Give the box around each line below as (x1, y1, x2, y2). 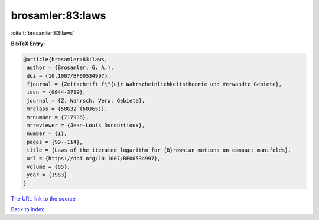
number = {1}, (27, 130, 67, 137)
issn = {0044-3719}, (27, 89, 86, 96)
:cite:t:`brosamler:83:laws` (11, 29, 75, 37)
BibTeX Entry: (11, 40, 45, 47)
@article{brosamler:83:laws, (23, 56, 108, 63)
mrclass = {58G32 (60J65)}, (27, 106, 108, 112)
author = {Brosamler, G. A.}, (27, 64, 115, 71)
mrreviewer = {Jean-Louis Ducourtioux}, (27, 122, 145, 129)
